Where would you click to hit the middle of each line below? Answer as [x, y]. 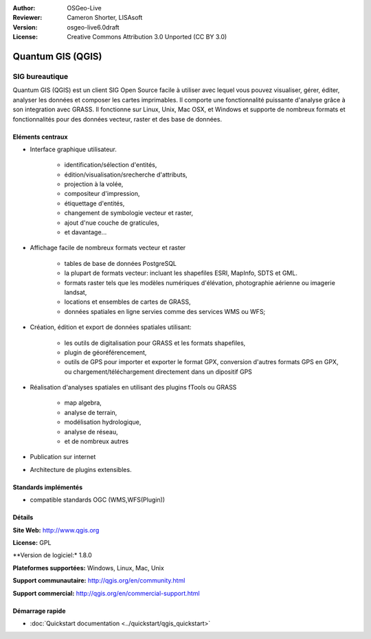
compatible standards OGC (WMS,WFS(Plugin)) [97, 500]
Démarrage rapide [39, 611]
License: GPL [32, 542]
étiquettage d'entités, [94, 203]
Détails [23, 517]
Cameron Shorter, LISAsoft [105, 18]
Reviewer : [27, 18]
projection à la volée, [94, 184]
